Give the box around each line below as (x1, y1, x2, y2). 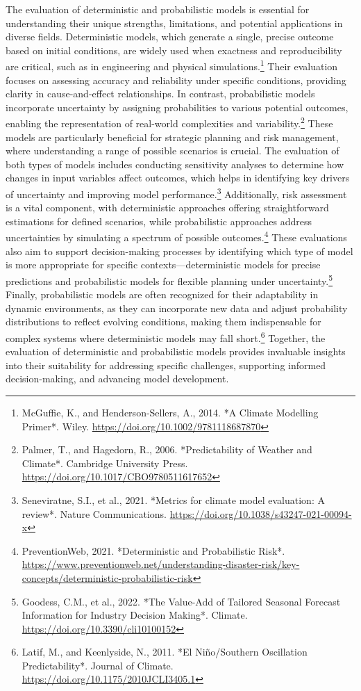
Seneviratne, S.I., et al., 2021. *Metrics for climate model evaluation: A (22, 492, 325, 507)
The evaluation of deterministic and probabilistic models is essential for (6, 2, 310, 16)
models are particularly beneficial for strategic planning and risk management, (6, 129, 339, 144)
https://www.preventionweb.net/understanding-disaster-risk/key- (22, 557, 300, 571)
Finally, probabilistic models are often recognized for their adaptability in (6, 287, 319, 302)
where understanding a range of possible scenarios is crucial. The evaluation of (6, 143, 339, 158)
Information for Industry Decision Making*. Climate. (22, 608, 248, 622)
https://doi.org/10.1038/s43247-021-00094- (169, 506, 352, 521)
